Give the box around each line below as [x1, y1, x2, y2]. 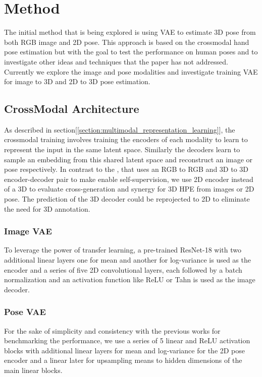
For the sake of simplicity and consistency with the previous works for [4, 325, 221, 336]
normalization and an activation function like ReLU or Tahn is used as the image [4, 274, 255, 285]
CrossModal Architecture [4, 101, 139, 116]
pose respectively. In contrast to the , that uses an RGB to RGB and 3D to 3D [4, 164, 248, 174]
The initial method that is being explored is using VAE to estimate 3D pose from [4, 27, 256, 37]
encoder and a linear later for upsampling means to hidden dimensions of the [4, 355, 242, 365]
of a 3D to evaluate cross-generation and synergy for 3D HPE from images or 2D [4, 183, 254, 194]
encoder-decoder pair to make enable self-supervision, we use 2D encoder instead [4, 173, 253, 184]
